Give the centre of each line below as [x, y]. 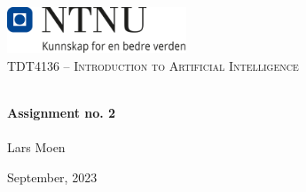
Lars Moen [36, 147]
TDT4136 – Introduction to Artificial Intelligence [153, 65]
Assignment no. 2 [62, 112]
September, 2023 [52, 177]
